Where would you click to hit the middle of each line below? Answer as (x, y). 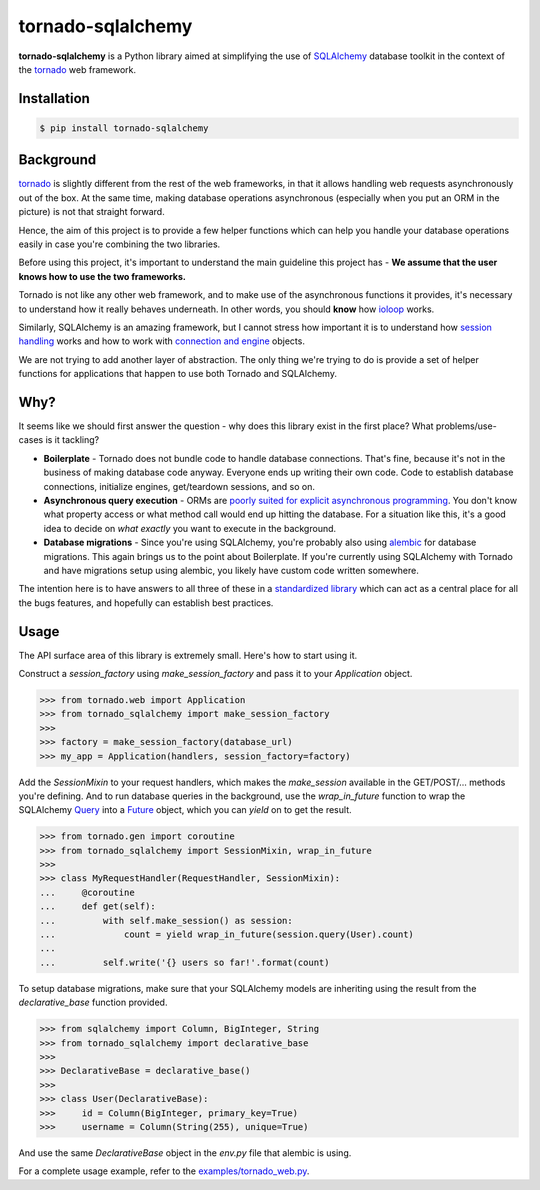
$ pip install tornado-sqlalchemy (124, 128)
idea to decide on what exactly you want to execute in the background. (190, 528)
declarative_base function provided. (93, 1002)
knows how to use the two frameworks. (102, 276)
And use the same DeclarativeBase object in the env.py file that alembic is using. (185, 1152)
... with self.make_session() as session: (166, 920)
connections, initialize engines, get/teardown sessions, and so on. (179, 486)
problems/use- (466, 426)
